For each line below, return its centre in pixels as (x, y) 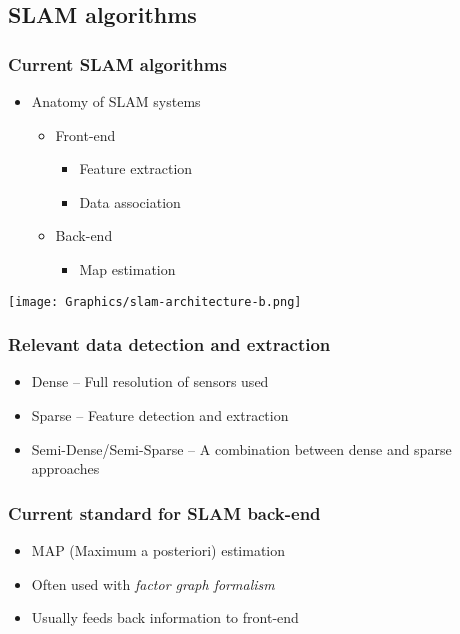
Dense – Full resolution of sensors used (150, 381)
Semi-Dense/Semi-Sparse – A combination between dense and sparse (241, 448)
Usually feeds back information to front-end (165, 617)
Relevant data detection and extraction (169, 344)
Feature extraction (136, 168)
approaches (65, 468)
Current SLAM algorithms (117, 63)
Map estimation (127, 268)
